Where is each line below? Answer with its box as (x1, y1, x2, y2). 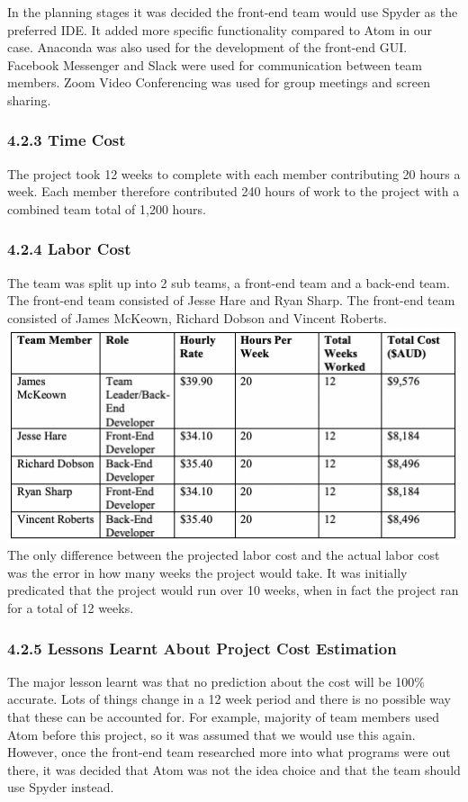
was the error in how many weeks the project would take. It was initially (7, 563, 408, 581)
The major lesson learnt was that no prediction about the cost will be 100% (7, 671, 425, 690)
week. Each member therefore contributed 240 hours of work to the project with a (7, 182, 460, 201)
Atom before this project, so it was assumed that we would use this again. (7, 725, 416, 743)
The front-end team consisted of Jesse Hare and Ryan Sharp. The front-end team (7, 291, 455, 310)
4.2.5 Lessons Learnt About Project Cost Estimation (7, 636, 397, 659)
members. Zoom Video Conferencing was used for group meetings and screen (7, 73, 430, 92)
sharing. (7, 90, 51, 109)
